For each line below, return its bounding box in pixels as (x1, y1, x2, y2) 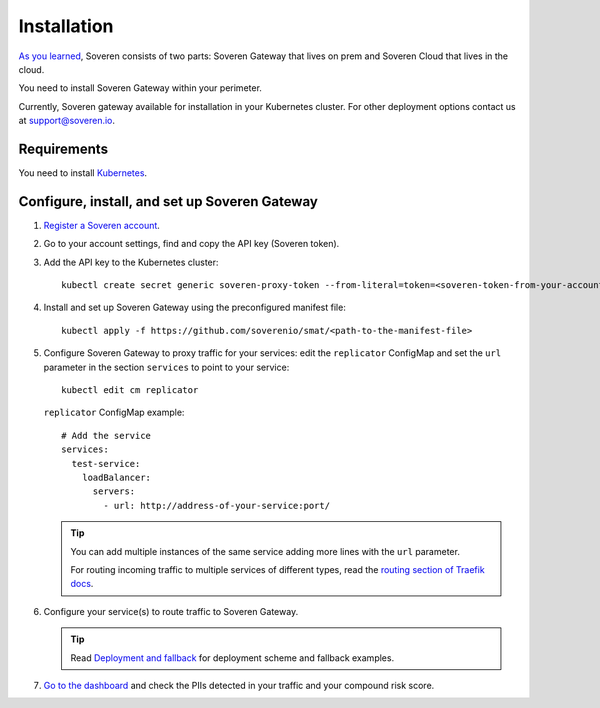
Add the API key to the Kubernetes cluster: (43, 256, 219, 268)
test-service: (71, 458, 141, 469)
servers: (92, 486, 136, 497)
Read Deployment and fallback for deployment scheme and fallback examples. (70, 651, 395, 664)
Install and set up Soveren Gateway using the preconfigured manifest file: (43, 301, 347, 314)
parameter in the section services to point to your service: (43, 361, 290, 373)
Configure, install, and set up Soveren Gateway (18, 193, 319, 210)
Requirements (18, 140, 109, 157)
